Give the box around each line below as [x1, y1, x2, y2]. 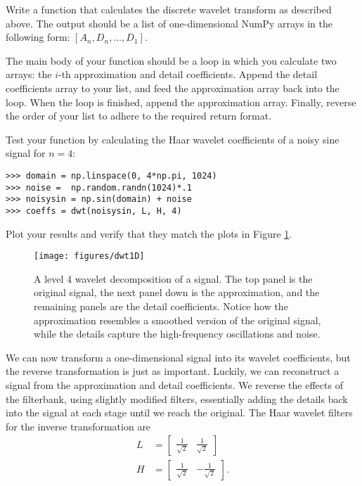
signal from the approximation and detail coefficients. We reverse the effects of [6, 377, 343, 392]
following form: [6, 30, 70, 44]
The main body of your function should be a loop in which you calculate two [6, 53, 337, 68]
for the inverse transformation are [6, 418, 151, 433]
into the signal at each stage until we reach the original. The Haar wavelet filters [6, 405, 353, 420]
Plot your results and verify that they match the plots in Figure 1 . [6, 226, 292, 241]
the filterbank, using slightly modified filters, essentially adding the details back [6, 391, 348, 406]
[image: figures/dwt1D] [34, 251, 145, 262]
